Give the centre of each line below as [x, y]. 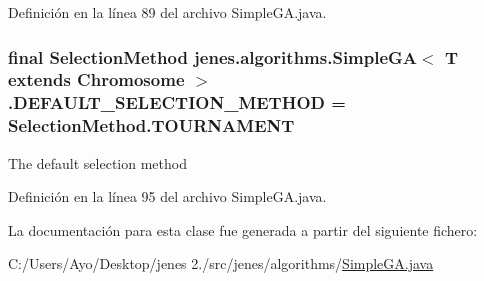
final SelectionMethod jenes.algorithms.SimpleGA [213, 56]
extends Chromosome [96, 79]
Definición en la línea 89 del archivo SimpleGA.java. [167, 12]
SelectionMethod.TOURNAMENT [151, 125]
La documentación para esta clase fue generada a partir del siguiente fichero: [243, 229]
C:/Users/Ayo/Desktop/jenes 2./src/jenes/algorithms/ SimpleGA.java [221, 263]
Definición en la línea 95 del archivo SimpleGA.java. [167, 196]
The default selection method [97, 162]
